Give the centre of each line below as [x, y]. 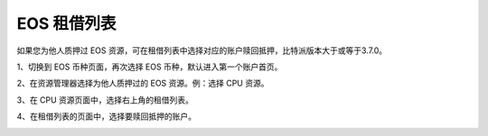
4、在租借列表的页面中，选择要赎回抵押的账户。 [107, 116]
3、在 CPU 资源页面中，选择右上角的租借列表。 [105, 100]
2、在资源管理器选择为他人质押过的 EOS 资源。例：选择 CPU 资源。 [143, 83]
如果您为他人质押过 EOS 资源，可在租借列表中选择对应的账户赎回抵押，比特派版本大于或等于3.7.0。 [202, 50]
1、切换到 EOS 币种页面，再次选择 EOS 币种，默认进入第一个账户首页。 [150, 67]
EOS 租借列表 [66, 23]
